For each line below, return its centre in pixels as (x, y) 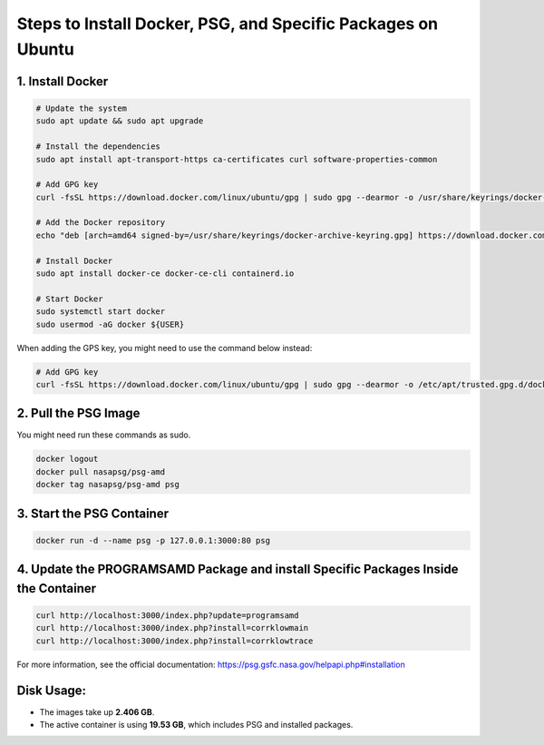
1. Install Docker (63, 81)
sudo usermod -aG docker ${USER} (110, 324)
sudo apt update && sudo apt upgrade (120, 121)
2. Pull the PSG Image (78, 413)
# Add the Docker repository (101, 223)
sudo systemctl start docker (101, 312)
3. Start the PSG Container (93, 513)
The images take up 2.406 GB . (97, 711)
